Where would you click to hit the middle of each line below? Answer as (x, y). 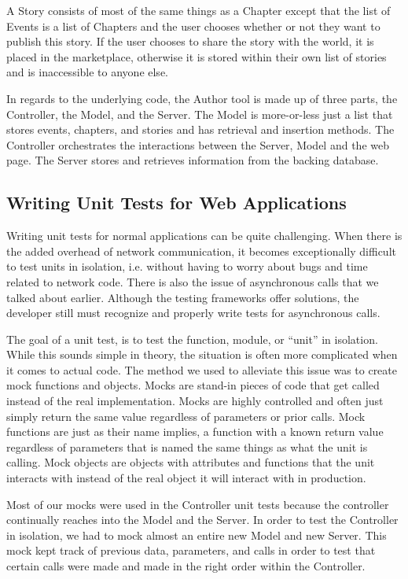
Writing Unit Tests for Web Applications (176, 203)
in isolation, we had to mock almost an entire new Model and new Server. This (197, 535)
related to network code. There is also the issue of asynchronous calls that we (193, 281)
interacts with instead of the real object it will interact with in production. (186, 478)
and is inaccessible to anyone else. (87, 72)
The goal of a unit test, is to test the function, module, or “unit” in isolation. (192, 339)
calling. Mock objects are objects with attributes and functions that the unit (191, 462)
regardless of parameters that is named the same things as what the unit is (187, 446)
